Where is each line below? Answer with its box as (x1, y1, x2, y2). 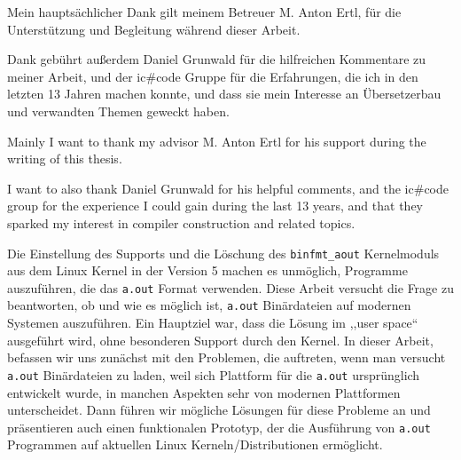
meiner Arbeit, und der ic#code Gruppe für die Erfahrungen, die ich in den (7, 67, 418, 85)
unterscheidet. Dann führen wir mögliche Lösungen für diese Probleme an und (7, 401, 431, 419)
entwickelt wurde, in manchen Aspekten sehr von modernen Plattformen (7, 383, 401, 401)
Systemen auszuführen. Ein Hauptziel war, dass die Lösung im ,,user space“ (7, 313, 418, 332)
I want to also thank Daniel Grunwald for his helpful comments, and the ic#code (7, 178, 449, 197)
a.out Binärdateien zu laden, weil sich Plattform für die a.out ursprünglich (7, 365, 420, 384)
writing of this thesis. (7, 149, 122, 168)
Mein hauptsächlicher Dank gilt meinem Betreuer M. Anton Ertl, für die (7, 3, 402, 20)
